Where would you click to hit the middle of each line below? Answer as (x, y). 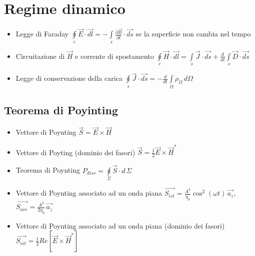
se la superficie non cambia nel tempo (193, 34)
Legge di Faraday (42, 34)
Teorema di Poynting (48, 170)
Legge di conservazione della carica (69, 78)
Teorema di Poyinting (61, 110)
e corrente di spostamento (114, 56)
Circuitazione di (40, 56)
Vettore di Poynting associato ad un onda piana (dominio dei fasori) (120, 225)
